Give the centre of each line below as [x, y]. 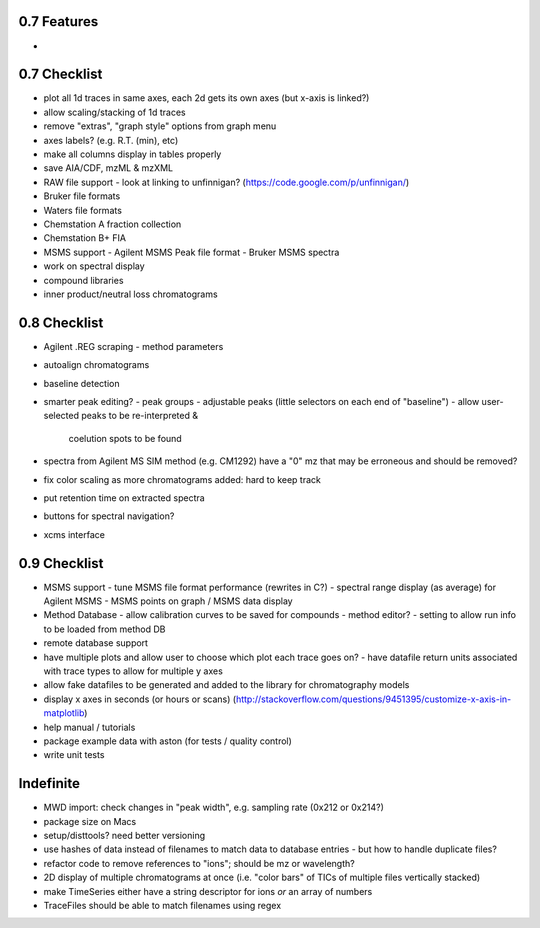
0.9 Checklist [61, 563]
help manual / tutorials [89, 727]
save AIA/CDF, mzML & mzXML [108, 168]
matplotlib [64, 713]
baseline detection [81, 383]
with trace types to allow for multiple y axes [133, 671]
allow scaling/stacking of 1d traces [114, 112]
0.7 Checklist [60, 74]
